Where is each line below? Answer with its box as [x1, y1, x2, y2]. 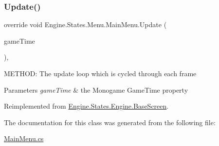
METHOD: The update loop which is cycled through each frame [4, 68, 197, 78]
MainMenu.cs [4, 133, 44, 144]
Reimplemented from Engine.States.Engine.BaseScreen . [4, 101, 169, 111]
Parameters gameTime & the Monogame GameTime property [4, 84, 188, 95]
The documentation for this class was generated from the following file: [4, 117, 216, 127]
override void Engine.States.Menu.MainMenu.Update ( [4, 19, 167, 30]
